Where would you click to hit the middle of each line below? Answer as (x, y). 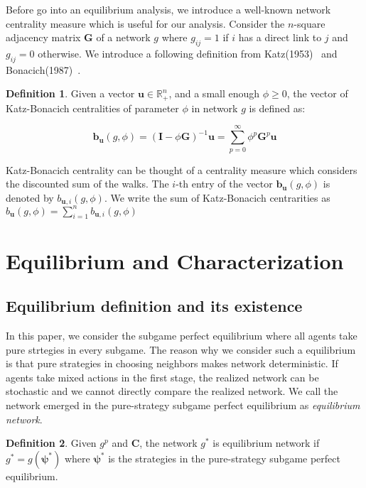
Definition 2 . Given (51, 443)
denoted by (30, 197)
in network (215, 108)
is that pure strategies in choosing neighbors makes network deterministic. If (172, 363)
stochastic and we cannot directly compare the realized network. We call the (172, 391)
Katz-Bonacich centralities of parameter (92, 108)
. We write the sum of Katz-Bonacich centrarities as (217, 197)
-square (310, 23)
